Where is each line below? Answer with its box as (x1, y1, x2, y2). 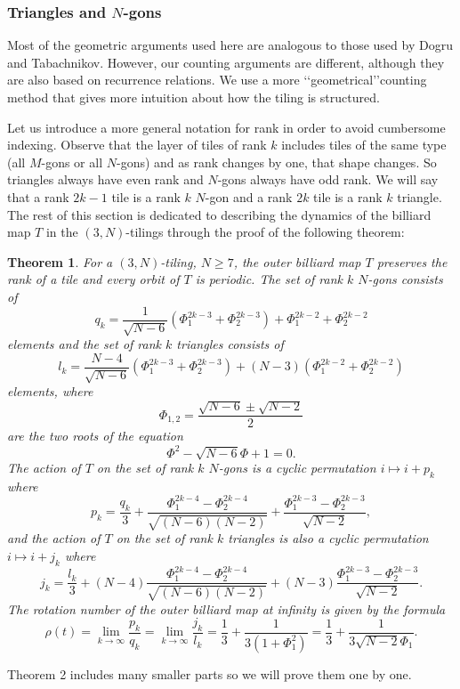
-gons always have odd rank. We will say (217, 170, 439, 189)
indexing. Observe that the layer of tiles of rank (7, 135, 267, 154)
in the (45, 223, 78, 241)
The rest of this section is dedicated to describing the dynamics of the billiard (7, 205, 432, 223)
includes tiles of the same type (281, 135, 447, 154)
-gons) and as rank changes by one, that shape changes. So (116, 152, 437, 171)
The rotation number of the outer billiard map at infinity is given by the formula (7, 599, 446, 618)
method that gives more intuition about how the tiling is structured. (7, 88, 380, 106)
